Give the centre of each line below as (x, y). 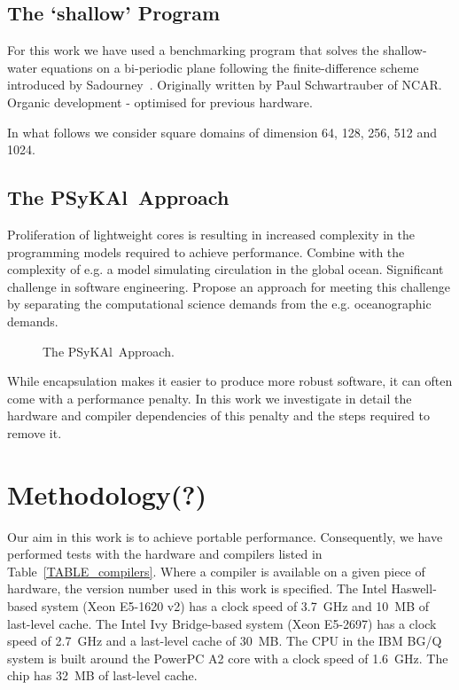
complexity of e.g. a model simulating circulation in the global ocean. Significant (226, 269)
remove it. (35, 432)
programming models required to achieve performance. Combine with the (206, 251)
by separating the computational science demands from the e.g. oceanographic (219, 304)
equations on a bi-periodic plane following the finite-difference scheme (230, 67)
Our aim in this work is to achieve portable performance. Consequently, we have (225, 536)
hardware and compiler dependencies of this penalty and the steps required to (218, 416)
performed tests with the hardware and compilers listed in (165, 554)
